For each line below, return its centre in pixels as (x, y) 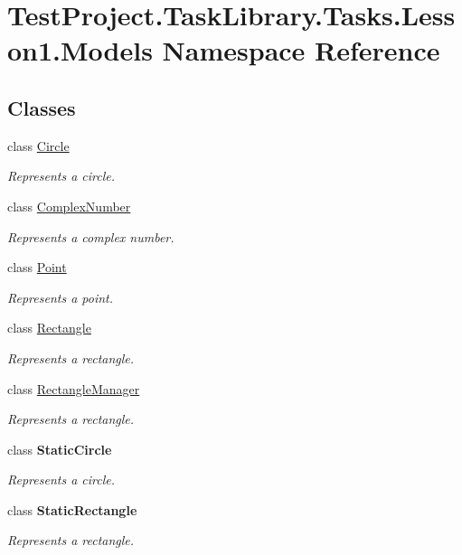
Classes (42, 107)
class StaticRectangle (72, 509)
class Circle (38, 145)
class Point (37, 267)
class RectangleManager (74, 388)
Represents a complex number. (91, 236)
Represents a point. (61, 297)
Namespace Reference (301, 50)
